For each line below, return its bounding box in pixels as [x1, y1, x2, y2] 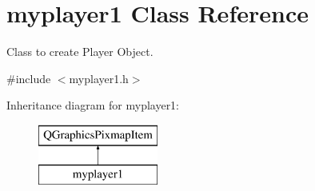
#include [6, 70, 51, 86]
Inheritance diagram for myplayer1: [6, 97, 180, 113]
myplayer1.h [69, 70, 129, 86]
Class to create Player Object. [6, 43, 154, 60]
